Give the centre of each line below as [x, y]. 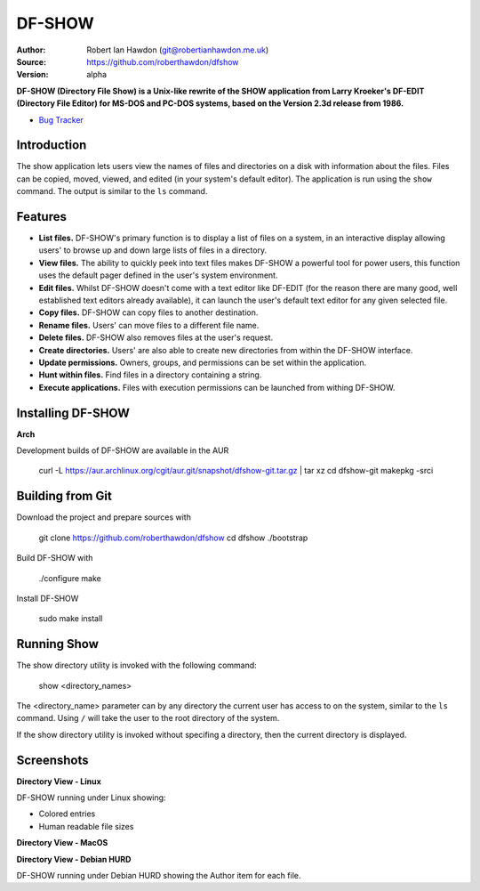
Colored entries [67, 814]
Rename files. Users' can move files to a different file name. [149, 325]
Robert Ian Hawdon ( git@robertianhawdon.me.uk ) [178, 50]
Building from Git [64, 496]
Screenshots [52, 760]
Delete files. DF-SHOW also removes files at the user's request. [156, 337]
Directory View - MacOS [62, 843]
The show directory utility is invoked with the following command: [136, 665]
